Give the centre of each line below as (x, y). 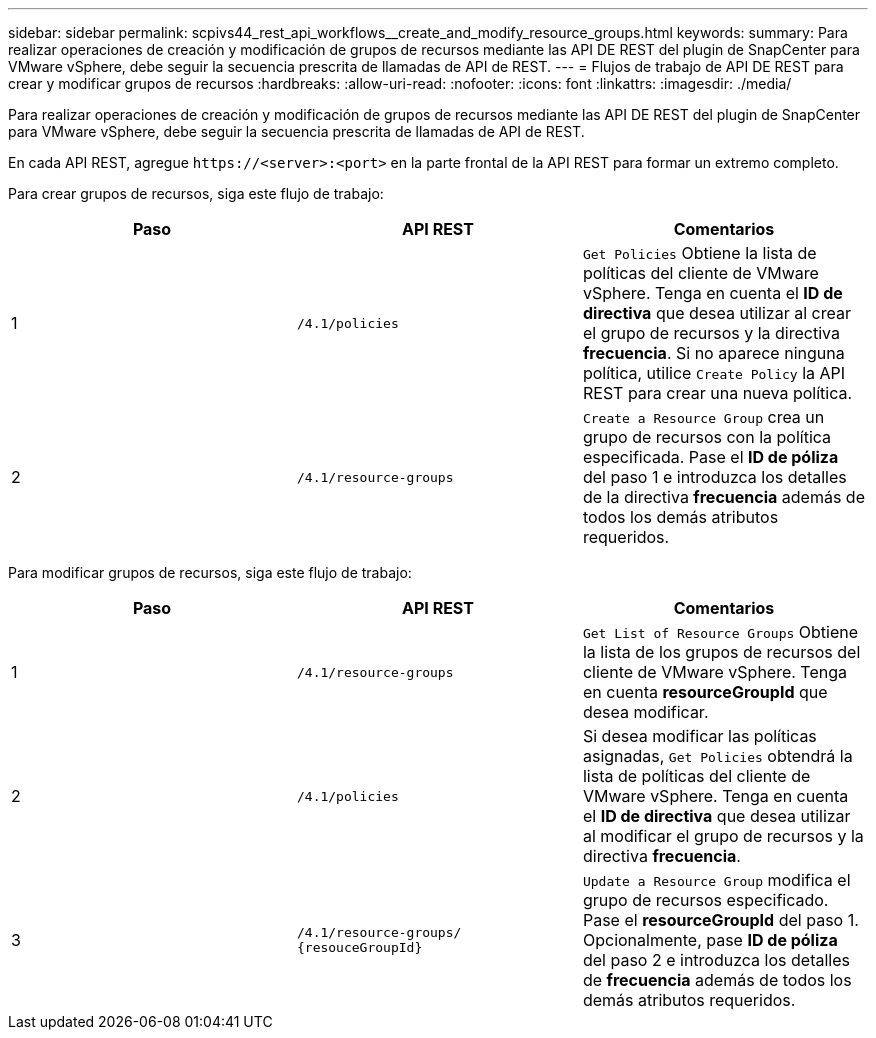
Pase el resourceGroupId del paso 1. (720, 920)
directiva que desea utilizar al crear (716, 313)
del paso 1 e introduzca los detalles (714, 477)
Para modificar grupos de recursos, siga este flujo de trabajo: (210, 572)
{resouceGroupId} (359, 947)
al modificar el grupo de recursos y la (723, 836)
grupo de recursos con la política (707, 437)
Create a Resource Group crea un (703, 417)
